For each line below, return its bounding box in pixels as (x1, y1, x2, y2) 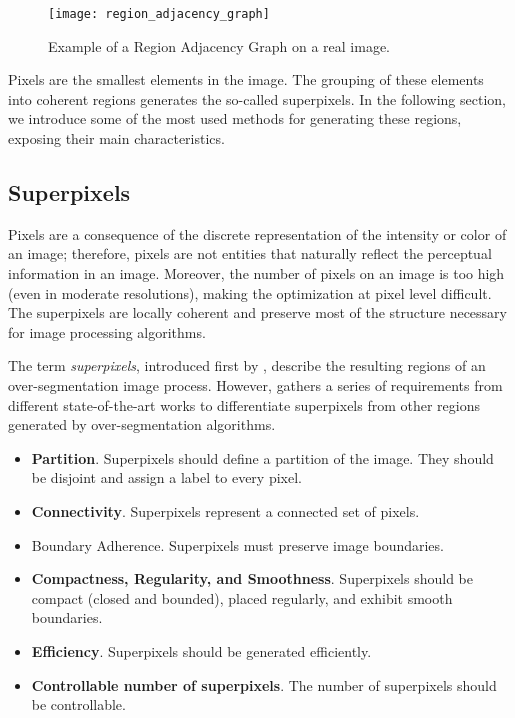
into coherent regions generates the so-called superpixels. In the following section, (8, 88, 506, 109)
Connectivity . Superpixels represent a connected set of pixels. (31, 500, 420, 521)
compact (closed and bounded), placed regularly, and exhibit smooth (31, 587, 453, 608)
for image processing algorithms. (8, 321, 206, 342)
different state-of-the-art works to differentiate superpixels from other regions (8, 394, 481, 415)
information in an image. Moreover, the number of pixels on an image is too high (8, 263, 505, 284)
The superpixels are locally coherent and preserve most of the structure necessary (8, 302, 507, 323)
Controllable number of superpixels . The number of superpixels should (31, 674, 497, 695)
